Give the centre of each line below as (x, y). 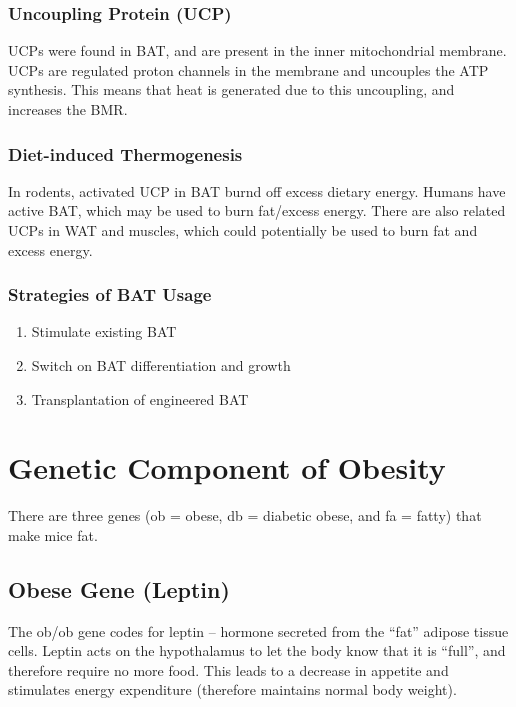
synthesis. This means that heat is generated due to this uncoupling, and (231, 89)
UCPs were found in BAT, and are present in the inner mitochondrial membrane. (257, 50)
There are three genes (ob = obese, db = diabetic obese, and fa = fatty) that (245, 515)
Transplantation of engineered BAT (140, 398)
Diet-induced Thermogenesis (125, 153)
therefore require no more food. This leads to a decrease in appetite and (228, 669)
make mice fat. (53, 534)
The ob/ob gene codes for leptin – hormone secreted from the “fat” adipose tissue (258, 630)
